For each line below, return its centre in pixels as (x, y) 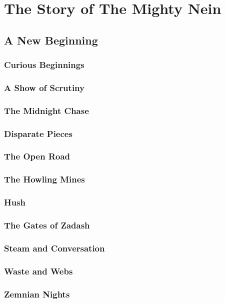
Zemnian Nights (37, 294)
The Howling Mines (44, 179)
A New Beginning (51, 40)
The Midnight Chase (46, 110)
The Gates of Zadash (47, 225)
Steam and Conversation (54, 248)
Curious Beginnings (44, 65)
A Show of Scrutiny (44, 87)
